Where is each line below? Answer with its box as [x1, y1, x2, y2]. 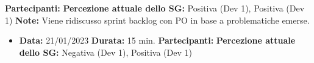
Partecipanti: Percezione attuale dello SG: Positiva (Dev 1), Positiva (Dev [5, 2, 305, 14]
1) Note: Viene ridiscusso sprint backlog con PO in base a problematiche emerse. [5, 13, 310, 26]
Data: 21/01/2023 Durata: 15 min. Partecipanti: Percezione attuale [19, 34, 296, 47]
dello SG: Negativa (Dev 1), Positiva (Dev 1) [19, 45, 192, 58]
